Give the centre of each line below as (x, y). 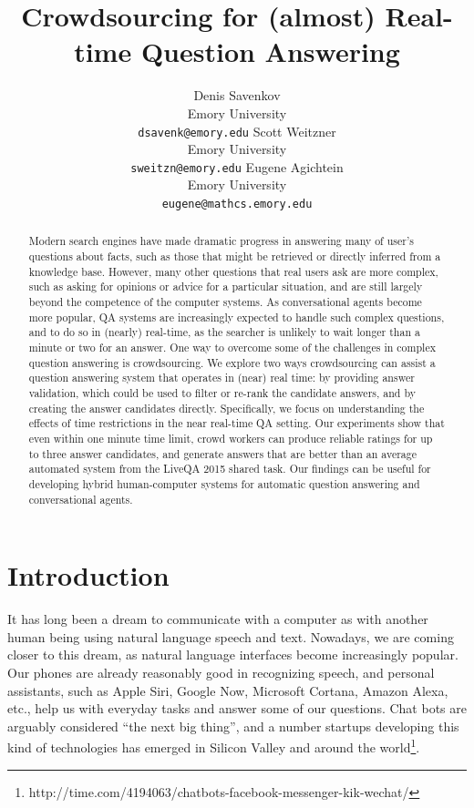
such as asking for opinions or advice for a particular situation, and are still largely (226, 286)
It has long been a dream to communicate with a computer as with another (218, 619)
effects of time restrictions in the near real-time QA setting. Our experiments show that (237, 423)
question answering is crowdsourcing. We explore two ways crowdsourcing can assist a (232, 362)
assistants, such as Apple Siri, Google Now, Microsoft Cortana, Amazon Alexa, (228, 690)
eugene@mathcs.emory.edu (237, 204)
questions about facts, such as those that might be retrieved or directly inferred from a (235, 256)
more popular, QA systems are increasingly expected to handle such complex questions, (237, 317)
